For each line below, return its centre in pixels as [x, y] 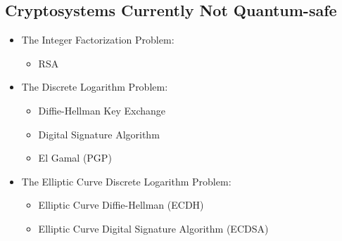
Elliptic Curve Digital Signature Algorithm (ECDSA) [153, 228]
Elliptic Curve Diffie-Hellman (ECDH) [121, 205]
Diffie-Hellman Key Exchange [102, 110]
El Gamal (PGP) [75, 158]
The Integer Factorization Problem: [98, 40]
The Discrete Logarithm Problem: [95, 87]
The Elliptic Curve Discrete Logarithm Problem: [126, 181]
